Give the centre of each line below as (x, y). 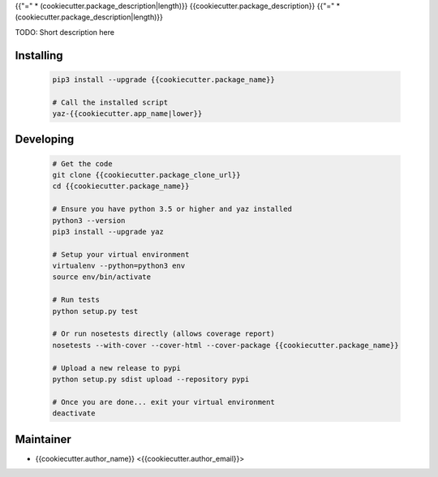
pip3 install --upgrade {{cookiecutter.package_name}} (163, 79)
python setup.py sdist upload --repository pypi (151, 379)
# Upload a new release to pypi (117, 368)
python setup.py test (95, 311)
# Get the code (82, 163)
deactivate (74, 413)
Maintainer (43, 439)
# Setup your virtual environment (121, 254)
